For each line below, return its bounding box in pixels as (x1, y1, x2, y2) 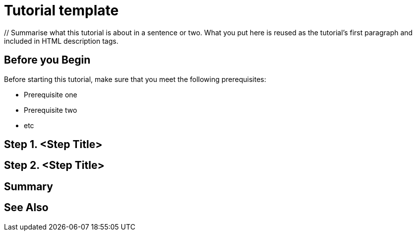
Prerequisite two (24, 105, 77, 114)
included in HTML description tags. (4, 36, 119, 45)
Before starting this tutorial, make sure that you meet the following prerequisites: (4, 75, 266, 83)
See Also (4, 201, 49, 214)
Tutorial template (4, 2, 119, 19)
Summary (4, 180, 53, 193)
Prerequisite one (24, 90, 77, 99)
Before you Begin (4, 54, 91, 67)
